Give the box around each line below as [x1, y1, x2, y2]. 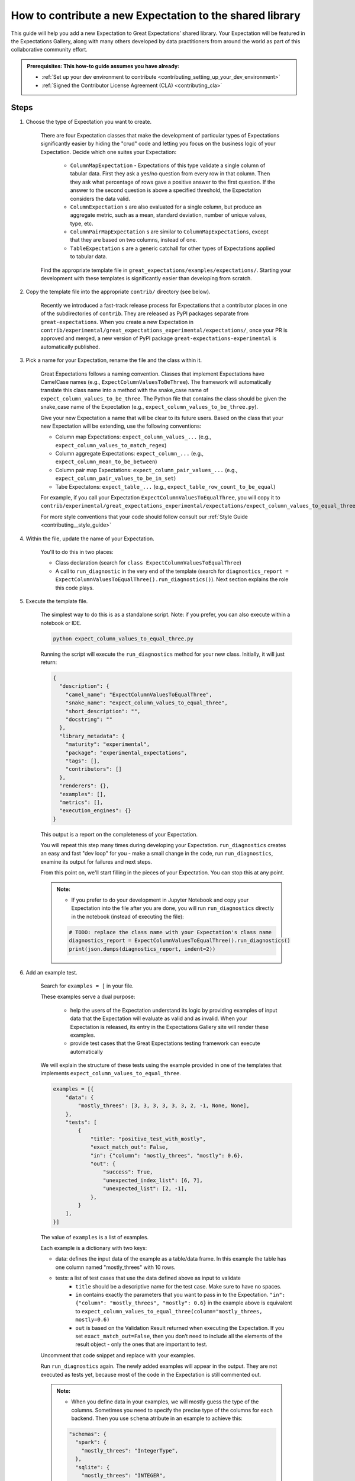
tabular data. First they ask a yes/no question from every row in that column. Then [70, 170, 270, 177]
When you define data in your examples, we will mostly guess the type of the [71, 1398, 259, 1405]
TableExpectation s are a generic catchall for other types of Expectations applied [70, 245, 275, 252]
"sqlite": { [75, 1464, 110, 1470]
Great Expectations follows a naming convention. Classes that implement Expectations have [40, 370, 264, 377]
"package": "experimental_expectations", [65, 749, 188, 756]
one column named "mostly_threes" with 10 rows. [55, 1264, 176, 1271]
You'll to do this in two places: [40, 548, 114, 555]
